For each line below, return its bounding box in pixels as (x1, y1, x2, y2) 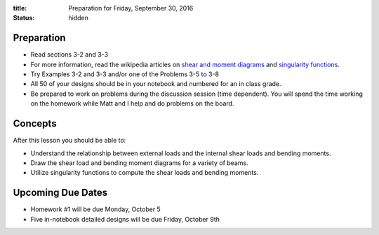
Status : (13, 14, 35, 22)
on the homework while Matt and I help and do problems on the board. (30, 99, 234, 108)
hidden (68, 14, 89, 22)
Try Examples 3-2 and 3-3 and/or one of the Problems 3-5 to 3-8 (30, 70, 219, 78)
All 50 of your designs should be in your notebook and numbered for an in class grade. (30, 80, 281, 88)
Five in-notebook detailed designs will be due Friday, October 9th (30, 215, 220, 223)
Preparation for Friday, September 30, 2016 (68, 4, 194, 12)
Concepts (13, 117, 57, 129)
